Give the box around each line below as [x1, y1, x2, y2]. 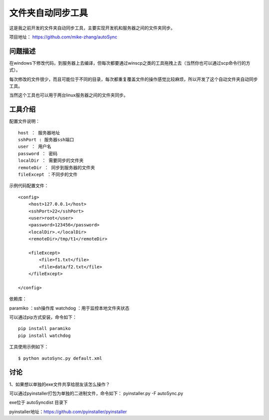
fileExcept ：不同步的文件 [18, 172, 78, 178]
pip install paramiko [18, 326, 71, 331]
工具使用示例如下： [9, 344, 49, 350]
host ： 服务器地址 [18, 130, 60, 135]
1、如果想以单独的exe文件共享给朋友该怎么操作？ [9, 381, 111, 387]
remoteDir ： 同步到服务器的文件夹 [18, 165, 95, 170]
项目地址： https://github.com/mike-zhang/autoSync [9, 34, 118, 40]
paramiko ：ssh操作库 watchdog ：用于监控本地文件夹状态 [9, 305, 130, 311]
